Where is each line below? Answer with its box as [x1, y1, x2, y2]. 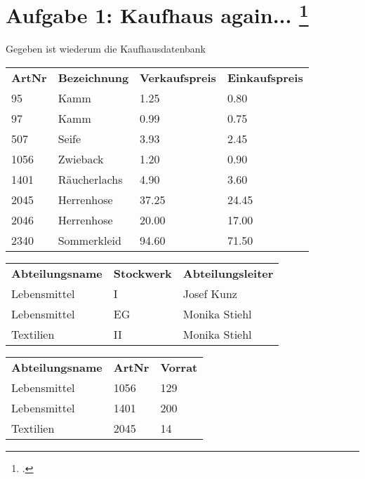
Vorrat [160, 359, 198, 376]
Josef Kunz [182, 285, 237, 302]
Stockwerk [113, 265, 172, 282]
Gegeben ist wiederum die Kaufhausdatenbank [6, 41, 206, 56]
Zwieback [58, 151, 104, 168]
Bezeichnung [58, 69, 129, 86]
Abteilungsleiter [182, 265, 274, 282]
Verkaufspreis [140, 69, 216, 86]
